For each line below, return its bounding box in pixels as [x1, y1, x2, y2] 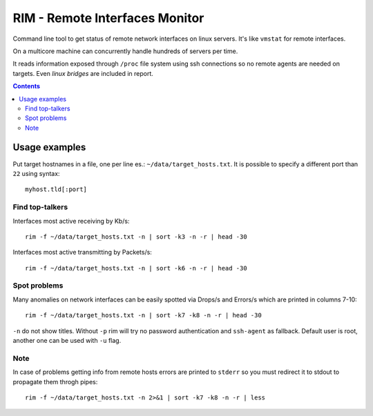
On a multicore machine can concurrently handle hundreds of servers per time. [12, 47, 238, 55]
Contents [12, 82, 41, 90]
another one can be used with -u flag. [12, 336, 122, 344]
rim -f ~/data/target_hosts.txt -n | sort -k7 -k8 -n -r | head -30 [25, 311, 262, 319]
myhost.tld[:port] [25, 186, 88, 193]
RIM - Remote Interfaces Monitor [12, 10, 204, 26]
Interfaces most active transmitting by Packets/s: [12, 248, 152, 257]
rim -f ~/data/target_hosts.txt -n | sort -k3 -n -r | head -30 [25, 232, 248, 241]
